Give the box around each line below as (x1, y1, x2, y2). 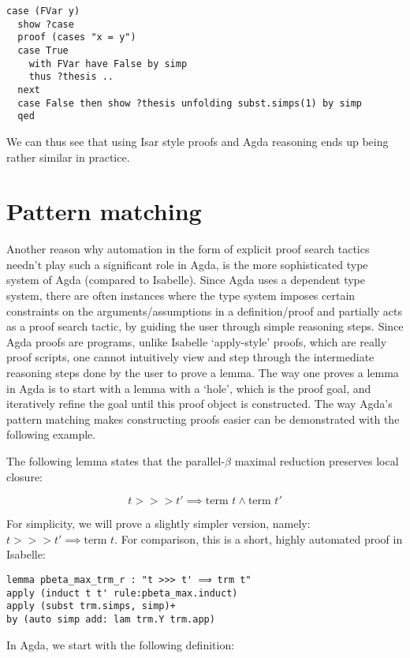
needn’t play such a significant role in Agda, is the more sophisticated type (6, 256, 368, 272)
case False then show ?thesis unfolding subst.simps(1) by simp (17, 97, 363, 109)
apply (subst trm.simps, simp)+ (6, 600, 176, 612)
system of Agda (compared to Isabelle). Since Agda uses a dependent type (6, 271, 365, 288)
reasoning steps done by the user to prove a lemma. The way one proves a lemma (6, 364, 399, 380)
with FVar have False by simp (28, 58, 188, 69)
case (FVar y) (6, 6, 80, 17)
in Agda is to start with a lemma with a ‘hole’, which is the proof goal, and (6, 379, 371, 396)
